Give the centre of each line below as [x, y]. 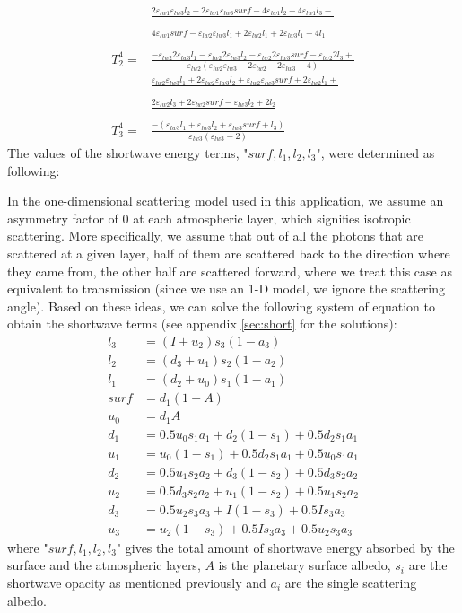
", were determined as [375, 153]
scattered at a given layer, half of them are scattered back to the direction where [229, 253]
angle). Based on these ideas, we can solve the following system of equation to [221, 306]
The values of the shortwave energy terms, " [128, 153]
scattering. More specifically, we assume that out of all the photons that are [216, 236]
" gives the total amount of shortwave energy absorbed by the [285, 547]
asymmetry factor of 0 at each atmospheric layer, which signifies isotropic [209, 218]
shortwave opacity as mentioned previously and [137, 582]
